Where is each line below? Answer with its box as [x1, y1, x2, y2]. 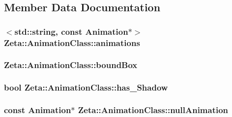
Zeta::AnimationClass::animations [4, 36, 140, 48]
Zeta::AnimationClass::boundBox [4, 59, 138, 71]
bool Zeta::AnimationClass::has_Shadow [4, 81, 168, 94]
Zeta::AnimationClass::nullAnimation [78, 104, 229, 116]
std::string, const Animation [14, 25, 128, 37]
